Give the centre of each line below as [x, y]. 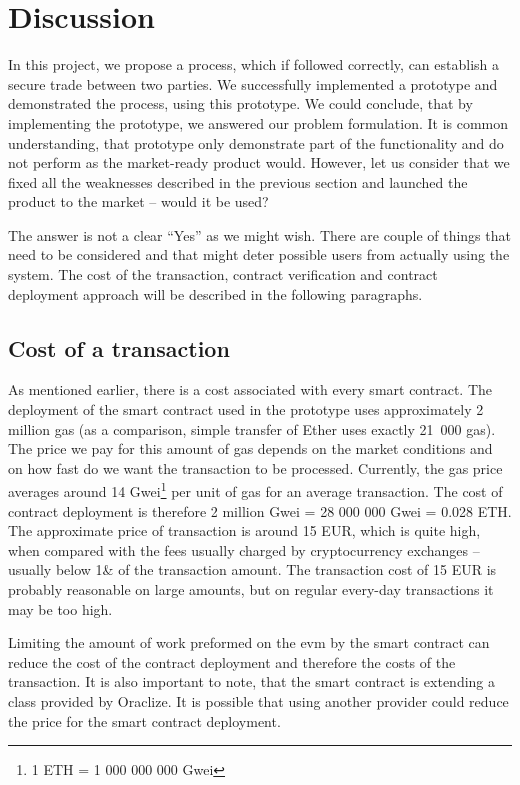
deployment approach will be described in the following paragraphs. [215, 293]
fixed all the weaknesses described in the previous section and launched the [238, 181]
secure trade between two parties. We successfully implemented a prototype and [253, 83]
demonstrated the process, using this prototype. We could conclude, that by [240, 103]
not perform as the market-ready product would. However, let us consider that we [259, 162]
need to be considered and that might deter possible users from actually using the [259, 254]
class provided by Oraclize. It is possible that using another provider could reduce [258, 701]
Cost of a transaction [119, 347]
